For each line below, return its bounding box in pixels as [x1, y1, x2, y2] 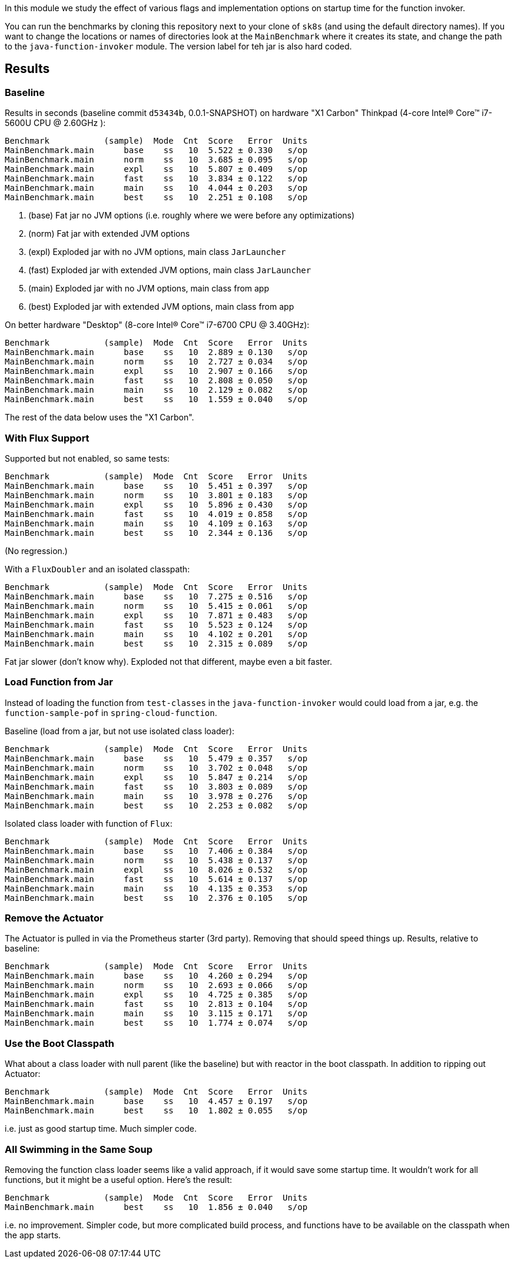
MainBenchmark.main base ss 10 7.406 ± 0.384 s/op [5, 846, 308, 856]
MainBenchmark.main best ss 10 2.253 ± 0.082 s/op [5, 800, 308, 810]
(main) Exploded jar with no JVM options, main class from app [28, 283, 270, 294]
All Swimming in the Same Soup [5, 1143, 153, 1155]
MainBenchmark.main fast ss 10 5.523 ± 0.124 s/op [5, 619, 308, 629]
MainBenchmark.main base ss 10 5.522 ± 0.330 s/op [5, 145, 308, 155]
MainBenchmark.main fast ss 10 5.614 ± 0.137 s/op [5, 874, 308, 884]
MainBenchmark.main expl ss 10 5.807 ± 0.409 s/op [5, 164, 308, 174]
